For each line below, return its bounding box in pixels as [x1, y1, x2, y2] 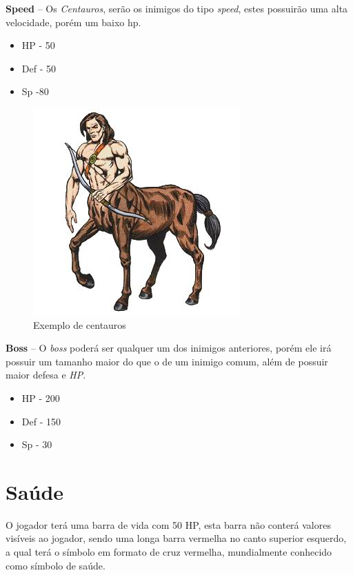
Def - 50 [21, 61, 56, 75]
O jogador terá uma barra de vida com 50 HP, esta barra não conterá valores [6, 517, 331, 532]
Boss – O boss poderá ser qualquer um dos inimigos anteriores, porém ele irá [6, 341, 332, 355]
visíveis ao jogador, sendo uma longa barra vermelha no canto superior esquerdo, [6, 531, 347, 545]
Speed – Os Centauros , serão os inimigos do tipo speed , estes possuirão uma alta [6, 1, 348, 15]
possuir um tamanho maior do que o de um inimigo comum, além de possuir [6, 354, 328, 368]
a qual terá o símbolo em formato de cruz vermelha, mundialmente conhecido [6, 545, 332, 559]
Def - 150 [21, 414, 61, 428]
